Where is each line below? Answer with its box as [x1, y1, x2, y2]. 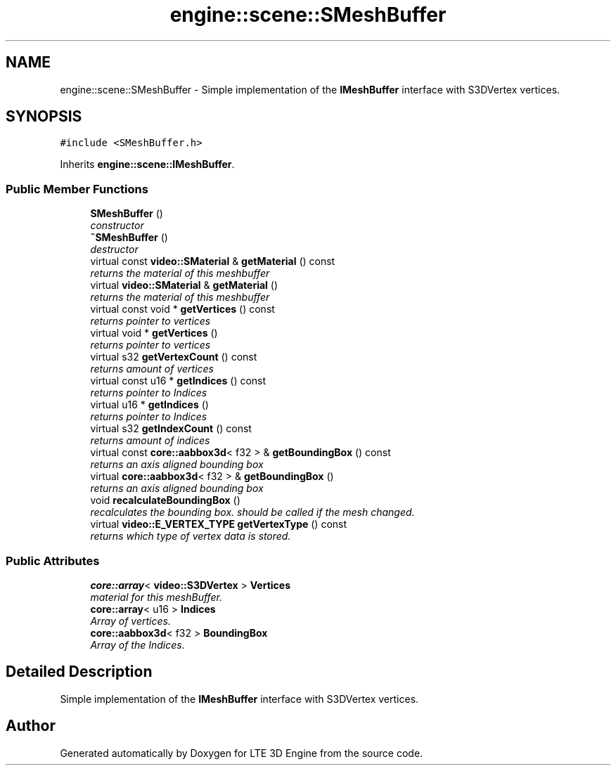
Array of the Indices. [90, 638, 185, 651]
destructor [90, 243, 139, 256]
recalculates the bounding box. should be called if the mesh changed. [90, 506, 415, 519]
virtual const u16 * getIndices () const [90, 375, 267, 387]
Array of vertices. [90, 614, 171, 627]
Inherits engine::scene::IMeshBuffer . [60, 158, 235, 171]
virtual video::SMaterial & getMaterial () [90, 279, 278, 292]
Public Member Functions [6, 181, 148, 196]
